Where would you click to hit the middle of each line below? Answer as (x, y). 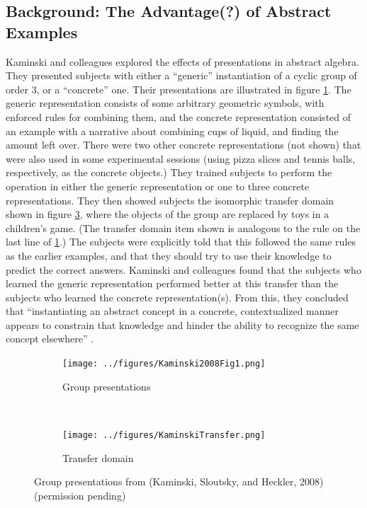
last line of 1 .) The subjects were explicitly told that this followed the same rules (181, 242)
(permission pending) (80, 495)
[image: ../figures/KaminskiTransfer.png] (164, 435)
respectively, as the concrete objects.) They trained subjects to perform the (169, 172)
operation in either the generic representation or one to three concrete (158, 186)
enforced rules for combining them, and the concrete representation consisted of (179, 116)
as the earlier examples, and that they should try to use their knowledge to (169, 255)
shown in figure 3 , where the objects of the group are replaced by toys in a (168, 214)
